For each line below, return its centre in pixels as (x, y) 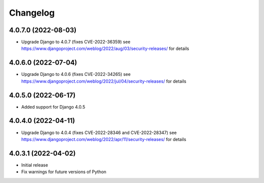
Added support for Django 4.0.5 (53, 107)
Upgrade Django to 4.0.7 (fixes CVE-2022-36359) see (76, 42)
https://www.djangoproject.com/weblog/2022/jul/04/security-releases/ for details (104, 81)
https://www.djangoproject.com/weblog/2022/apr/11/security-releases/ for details (104, 139)
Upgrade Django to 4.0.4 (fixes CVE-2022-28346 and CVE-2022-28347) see (99, 133)
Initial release (35, 165)
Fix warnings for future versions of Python (64, 172)
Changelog (32, 13)
